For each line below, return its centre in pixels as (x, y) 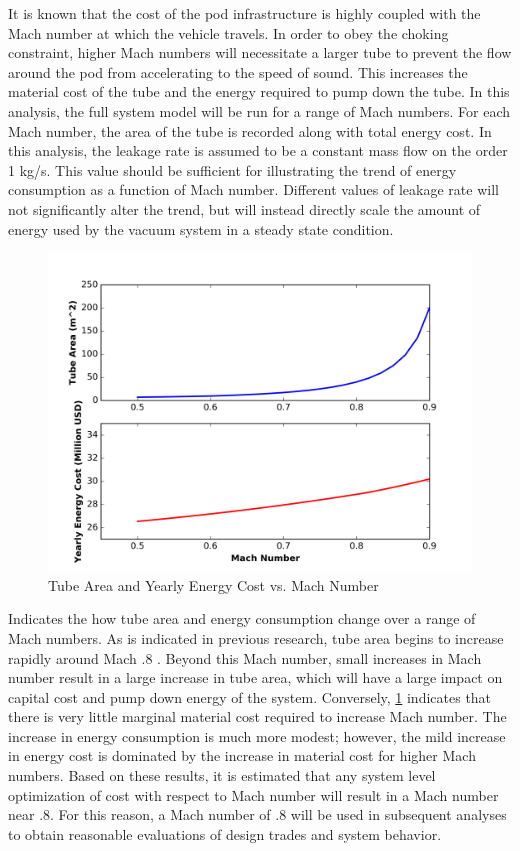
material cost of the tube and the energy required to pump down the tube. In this (259, 91)
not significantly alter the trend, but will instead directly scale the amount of (244, 208)
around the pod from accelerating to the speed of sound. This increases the (238, 71)
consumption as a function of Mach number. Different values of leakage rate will (253, 189)
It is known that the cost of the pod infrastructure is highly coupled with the (244, 13)
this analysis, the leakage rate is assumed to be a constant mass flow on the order (258, 150)
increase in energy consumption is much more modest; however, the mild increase (257, 735)
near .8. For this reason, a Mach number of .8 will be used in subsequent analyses (257, 814)
